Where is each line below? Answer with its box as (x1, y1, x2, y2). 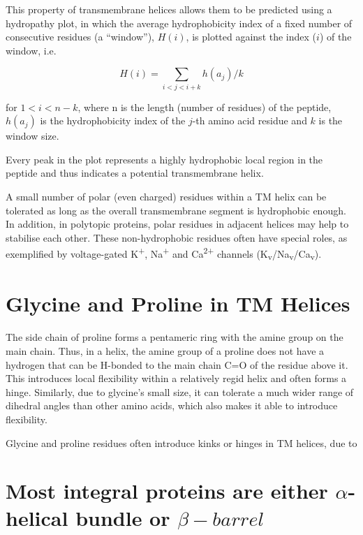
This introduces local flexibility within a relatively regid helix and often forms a (6, 371, 347, 386)
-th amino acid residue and (192, 113, 307, 128)
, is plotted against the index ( (186, 29, 317, 44)
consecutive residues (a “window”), (6, 29, 154, 44)
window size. (6, 129, 59, 143)
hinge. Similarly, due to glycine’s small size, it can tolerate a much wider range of (6, 384, 354, 399)
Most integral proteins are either (6, 476, 328, 505)
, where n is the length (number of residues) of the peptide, (77, 99, 332, 114)
